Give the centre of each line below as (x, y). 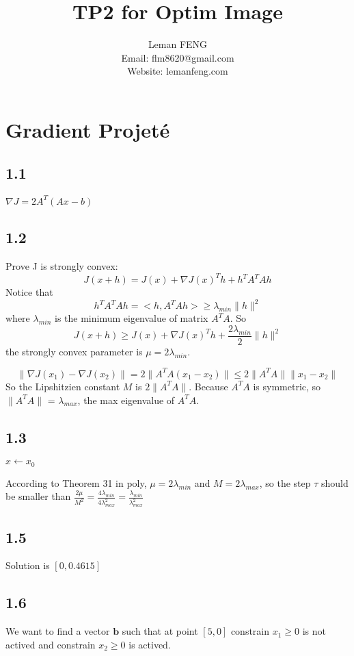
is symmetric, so (287, 386)
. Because (208, 386)
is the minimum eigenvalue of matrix (131, 318)
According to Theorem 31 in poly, (76, 482)
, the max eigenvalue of (126, 400)
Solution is (28, 565)
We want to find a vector (58, 631)
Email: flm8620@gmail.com (178, 57)
